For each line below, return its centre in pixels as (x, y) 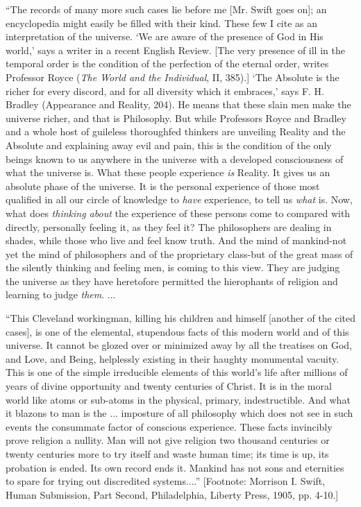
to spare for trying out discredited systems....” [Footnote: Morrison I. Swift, (166, 481)
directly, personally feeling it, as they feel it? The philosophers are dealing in (169, 226)
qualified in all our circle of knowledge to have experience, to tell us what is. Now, (179, 199)
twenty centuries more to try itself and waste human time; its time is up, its (167, 454)
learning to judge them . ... (61, 294)
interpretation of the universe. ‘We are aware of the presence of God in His (165, 36)
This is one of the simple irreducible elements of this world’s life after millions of (177, 372)
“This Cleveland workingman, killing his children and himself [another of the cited (180, 318)
